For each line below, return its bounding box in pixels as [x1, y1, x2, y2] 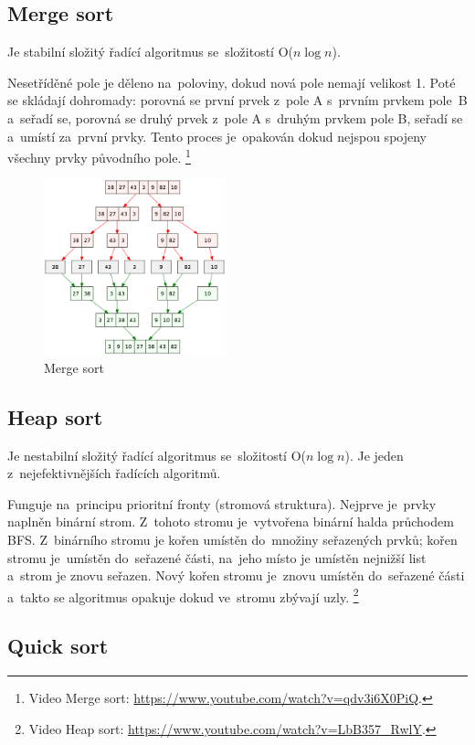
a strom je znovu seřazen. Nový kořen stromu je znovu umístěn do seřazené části [7, 566, 465, 585]
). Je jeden [344, 445, 404, 464]
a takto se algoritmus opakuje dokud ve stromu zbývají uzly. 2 [7, 584, 359, 606]
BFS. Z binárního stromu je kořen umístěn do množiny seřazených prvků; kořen [7, 530, 458, 549]
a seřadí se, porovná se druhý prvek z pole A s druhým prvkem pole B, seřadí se [7, 108, 463, 127]
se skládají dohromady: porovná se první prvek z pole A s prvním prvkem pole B [7, 90, 468, 110]
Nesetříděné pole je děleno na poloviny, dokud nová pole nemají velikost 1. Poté [7, 72, 456, 91]
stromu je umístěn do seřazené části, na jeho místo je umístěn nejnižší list [7, 548, 427, 567]
